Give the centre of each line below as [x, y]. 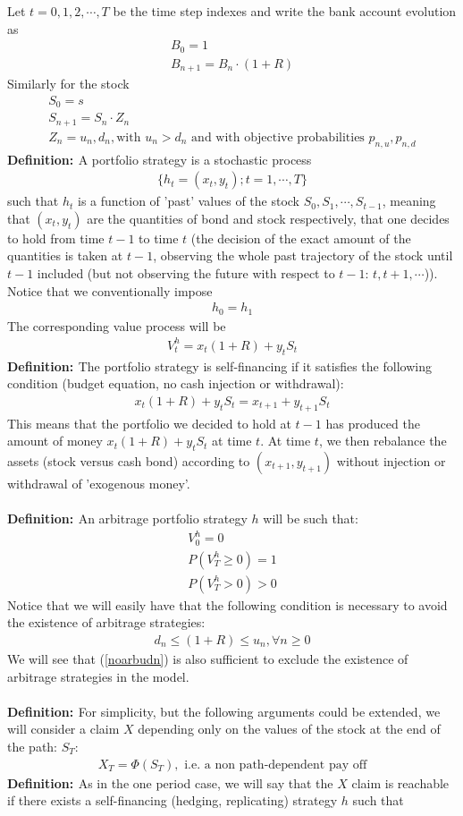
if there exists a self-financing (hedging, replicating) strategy [173, 800]
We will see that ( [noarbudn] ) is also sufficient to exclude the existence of [208, 659]
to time [159, 238]
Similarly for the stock [68, 84]
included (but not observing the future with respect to [186, 272]
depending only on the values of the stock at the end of [289, 729]
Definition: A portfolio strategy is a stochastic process [160, 159]
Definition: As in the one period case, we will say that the [170, 782]
